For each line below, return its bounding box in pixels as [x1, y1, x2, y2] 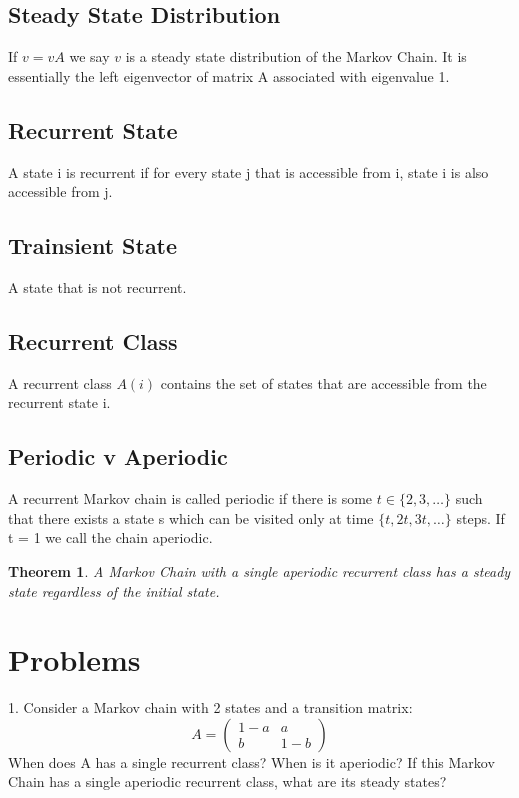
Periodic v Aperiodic [8, 441, 228, 472]
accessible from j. [8, 181, 113, 202]
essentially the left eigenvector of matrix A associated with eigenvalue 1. [8, 65, 450, 86]
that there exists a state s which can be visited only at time [8, 507, 374, 528]
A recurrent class [8, 372, 112, 393]
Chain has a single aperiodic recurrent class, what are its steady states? [8, 771, 447, 792]
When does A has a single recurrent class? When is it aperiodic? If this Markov [8, 751, 495, 772]
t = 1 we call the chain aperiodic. [8, 527, 213, 548]
